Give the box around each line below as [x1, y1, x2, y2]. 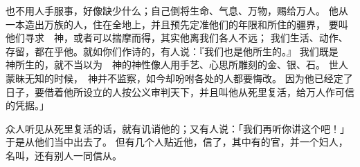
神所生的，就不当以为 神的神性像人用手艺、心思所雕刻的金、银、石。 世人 [6, 57, 348, 72]
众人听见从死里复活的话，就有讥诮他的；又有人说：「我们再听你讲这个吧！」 [6, 121, 350, 135]
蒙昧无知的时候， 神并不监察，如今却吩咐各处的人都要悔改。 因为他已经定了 [6, 70, 353, 85]
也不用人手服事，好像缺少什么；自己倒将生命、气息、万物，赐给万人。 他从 [6, 3, 348, 17]
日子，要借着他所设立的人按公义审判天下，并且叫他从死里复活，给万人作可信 [6, 84, 354, 99]
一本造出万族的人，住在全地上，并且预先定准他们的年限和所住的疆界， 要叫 [6, 17, 348, 31]
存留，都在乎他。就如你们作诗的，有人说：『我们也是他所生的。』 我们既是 [6, 43, 339, 58]
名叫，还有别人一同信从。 [6, 148, 122, 162]
